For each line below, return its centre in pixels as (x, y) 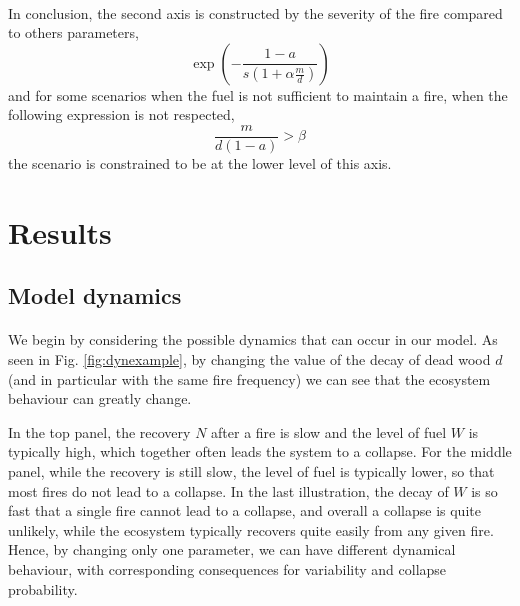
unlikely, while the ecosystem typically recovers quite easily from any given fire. (251, 529)
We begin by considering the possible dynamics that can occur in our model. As (253, 339)
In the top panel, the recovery (99, 431)
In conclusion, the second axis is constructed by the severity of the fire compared (255, 12)
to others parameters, (73, 32)
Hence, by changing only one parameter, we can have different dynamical (232, 549)
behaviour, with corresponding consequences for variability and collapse (227, 568)
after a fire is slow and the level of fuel (329, 431)
